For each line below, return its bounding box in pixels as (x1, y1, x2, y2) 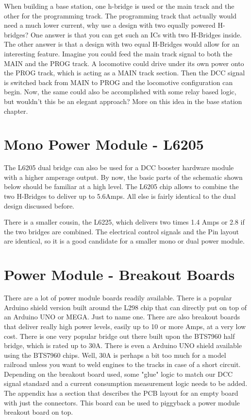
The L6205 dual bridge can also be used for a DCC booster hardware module (4, 162, 234, 173)
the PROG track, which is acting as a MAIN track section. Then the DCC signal (4, 68, 245, 78)
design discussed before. (4, 200, 75, 210)
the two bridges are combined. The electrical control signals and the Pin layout (4, 226, 239, 236)
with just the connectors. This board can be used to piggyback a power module (4, 397, 240, 407)
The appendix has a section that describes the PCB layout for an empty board (4, 388, 238, 398)
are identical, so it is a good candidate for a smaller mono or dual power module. (4, 236, 245, 246)
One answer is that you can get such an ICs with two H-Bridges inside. (30, 29, 242, 39)
